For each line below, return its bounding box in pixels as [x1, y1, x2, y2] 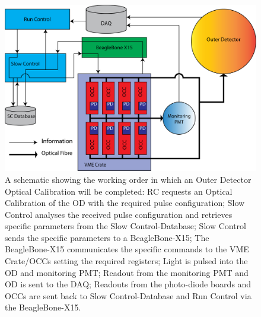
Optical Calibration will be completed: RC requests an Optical [5, 185, 233, 197]
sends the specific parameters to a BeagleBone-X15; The [5, 231, 209, 243]
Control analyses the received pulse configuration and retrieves [5, 208, 233, 220]
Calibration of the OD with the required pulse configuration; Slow [5, 196, 245, 209]
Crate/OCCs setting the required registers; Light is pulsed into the [5, 255, 248, 267]
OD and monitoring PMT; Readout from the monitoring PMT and [5, 266, 249, 278]
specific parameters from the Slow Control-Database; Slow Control [5, 220, 246, 232]
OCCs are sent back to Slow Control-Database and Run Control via [5, 289, 252, 302]
